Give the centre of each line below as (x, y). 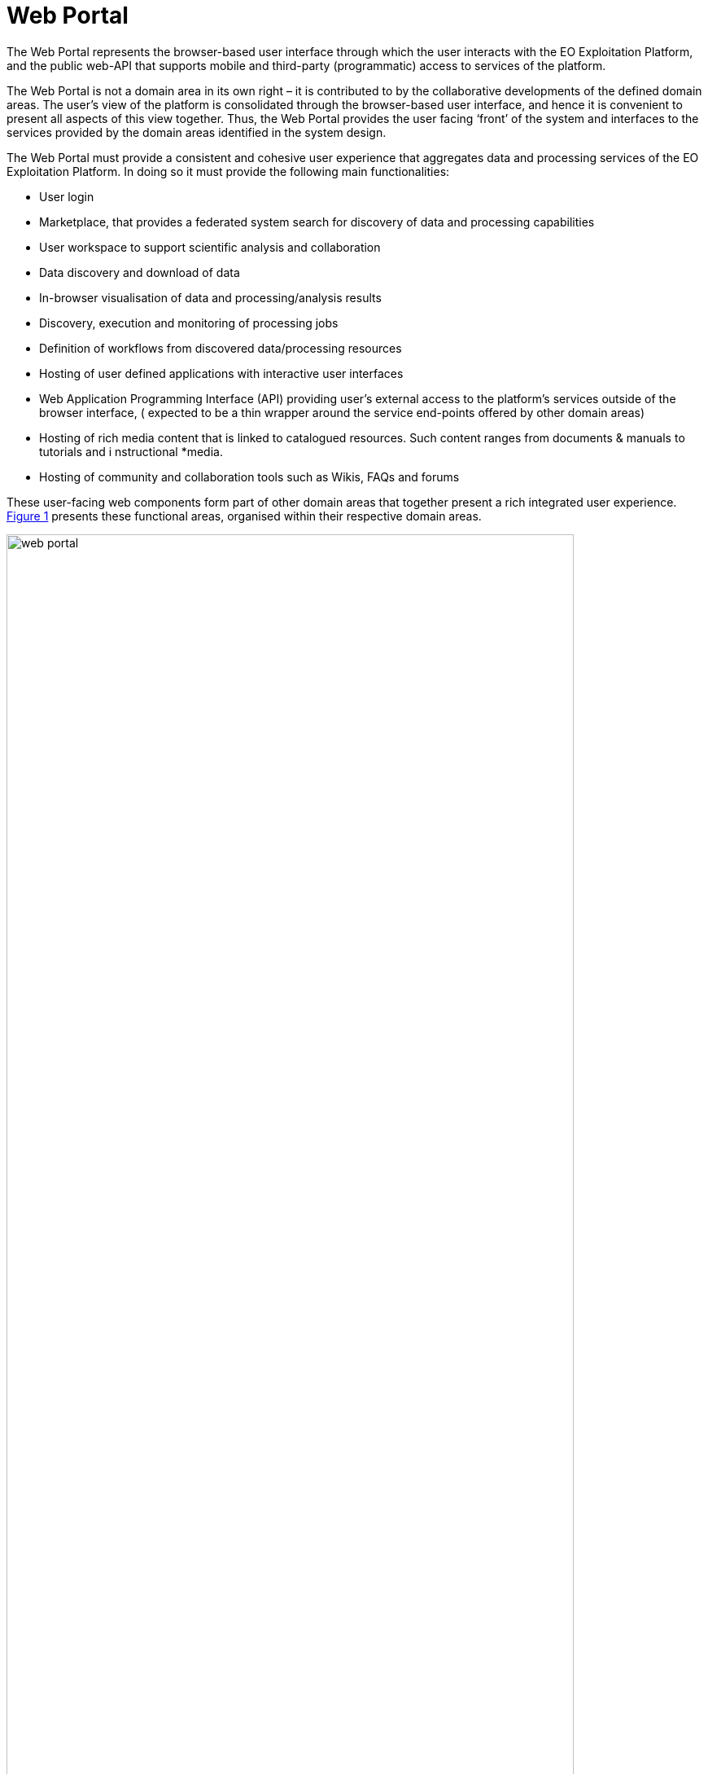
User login (67, 196)
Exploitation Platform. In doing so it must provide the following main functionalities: (228, 171)
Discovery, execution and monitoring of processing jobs (189, 323)
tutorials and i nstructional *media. (131, 451)
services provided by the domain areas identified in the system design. (197, 132)
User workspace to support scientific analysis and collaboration (210, 247)
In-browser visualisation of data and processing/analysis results (210, 297)
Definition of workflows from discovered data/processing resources (221, 348)
